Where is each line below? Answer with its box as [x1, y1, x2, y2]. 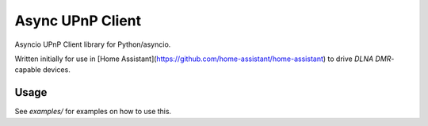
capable [14, 65, 41, 74]
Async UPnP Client [14, 12, 142, 29]
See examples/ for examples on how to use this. [14, 107, 172, 116]
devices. [42, 65, 71, 74]
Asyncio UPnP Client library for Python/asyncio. [14, 40, 171, 49]
